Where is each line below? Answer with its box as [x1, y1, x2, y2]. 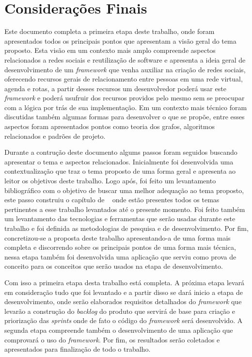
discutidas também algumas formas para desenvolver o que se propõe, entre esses [4, 112, 245, 122]
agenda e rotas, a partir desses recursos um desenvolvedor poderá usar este [4, 83, 226, 93]
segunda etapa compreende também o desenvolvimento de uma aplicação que [4, 325, 233, 335]
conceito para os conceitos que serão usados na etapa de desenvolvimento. [4, 261, 223, 271]
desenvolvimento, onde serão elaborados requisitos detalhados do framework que [4, 296, 242, 307]
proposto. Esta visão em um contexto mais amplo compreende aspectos [4, 45, 216, 55]
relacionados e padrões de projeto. [4, 130, 106, 141]
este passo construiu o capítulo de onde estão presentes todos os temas [4, 195, 220, 205]
